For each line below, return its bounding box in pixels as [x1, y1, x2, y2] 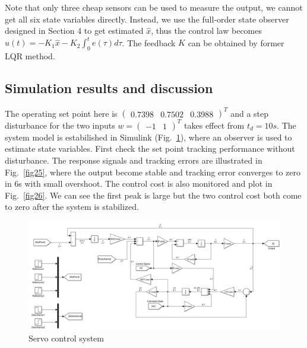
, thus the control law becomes [151, 24, 262, 37]
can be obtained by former [188, 36, 284, 49]
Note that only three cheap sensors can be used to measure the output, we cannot [5, 1, 303, 13]
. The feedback [122, 36, 176, 49]
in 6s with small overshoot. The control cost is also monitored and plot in [5, 177, 273, 190]
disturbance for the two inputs [5, 119, 115, 131]
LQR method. [5, 50, 55, 62]
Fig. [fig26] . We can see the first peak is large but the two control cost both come [5, 189, 302, 201]
